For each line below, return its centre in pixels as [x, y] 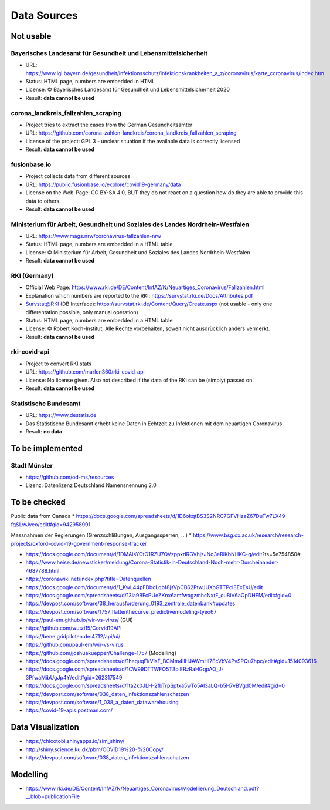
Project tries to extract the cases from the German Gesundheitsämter [109, 125]
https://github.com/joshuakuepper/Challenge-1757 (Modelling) [101, 653]
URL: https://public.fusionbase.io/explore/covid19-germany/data [103, 184]
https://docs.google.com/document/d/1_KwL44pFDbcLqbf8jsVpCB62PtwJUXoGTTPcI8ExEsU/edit [144, 587]
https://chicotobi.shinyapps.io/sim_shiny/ [75, 741]
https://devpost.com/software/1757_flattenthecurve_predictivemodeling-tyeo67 [121, 611]
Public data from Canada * [43, 516]
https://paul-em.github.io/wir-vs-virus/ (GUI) [79, 620]
